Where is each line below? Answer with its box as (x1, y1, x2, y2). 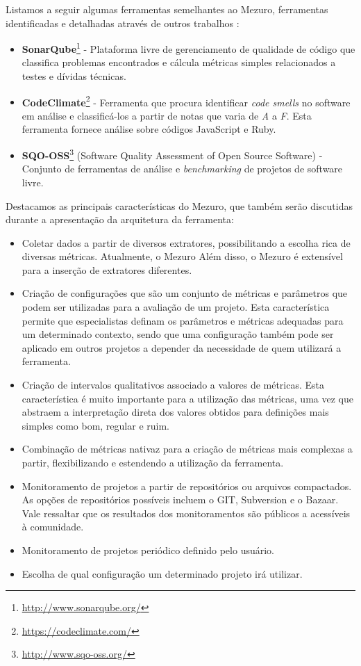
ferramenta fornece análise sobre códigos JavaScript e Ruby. (22, 122, 276, 136)
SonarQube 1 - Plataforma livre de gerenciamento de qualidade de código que (22, 40, 355, 56)
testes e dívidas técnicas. (22, 69, 126, 83)
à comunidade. (22, 519, 84, 534)
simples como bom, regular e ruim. (22, 418, 169, 432)
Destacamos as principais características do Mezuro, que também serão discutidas (6, 198, 353, 213)
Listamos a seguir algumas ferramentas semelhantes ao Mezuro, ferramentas (6, 2, 328, 16)
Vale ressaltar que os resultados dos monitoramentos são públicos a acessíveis (22, 505, 351, 520)
